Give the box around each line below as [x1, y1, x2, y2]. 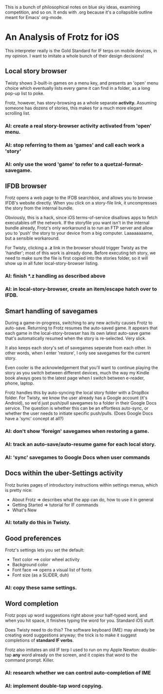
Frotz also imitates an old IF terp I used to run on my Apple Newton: [5, 647, 140, 653]
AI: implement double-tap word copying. [5, 682, 103, 689]
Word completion [5, 599, 59, 608]
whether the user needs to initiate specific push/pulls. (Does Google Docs [5, 410, 153, 416]
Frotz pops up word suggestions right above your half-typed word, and [5, 612, 147, 618]
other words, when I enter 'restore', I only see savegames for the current [5, 350, 150, 356]
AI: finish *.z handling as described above [5, 273, 106, 280]
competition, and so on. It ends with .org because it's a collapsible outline [5, 9, 153, 15]
